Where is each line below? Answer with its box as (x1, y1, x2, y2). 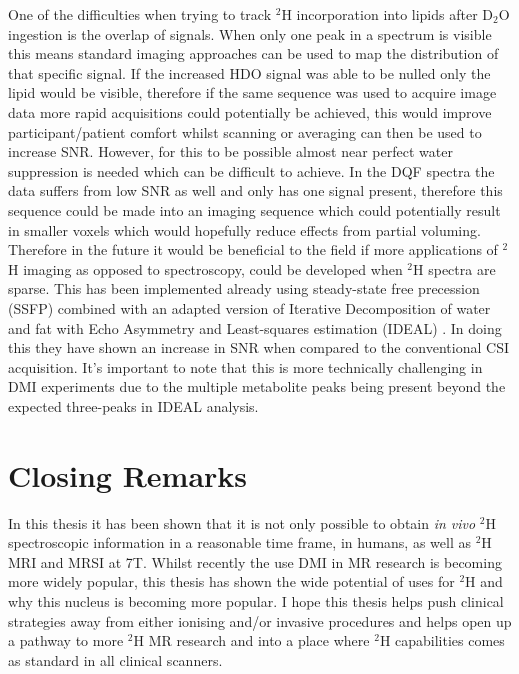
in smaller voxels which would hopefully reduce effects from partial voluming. (8, 219, 481, 240)
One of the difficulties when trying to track (8, 4, 272, 24)
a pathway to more (8, 630, 124, 651)
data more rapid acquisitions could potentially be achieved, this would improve (8, 101, 492, 122)
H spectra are (413, 258, 496, 279)
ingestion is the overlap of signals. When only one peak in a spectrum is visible (8, 23, 492, 44)
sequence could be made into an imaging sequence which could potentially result (8, 199, 501, 220)
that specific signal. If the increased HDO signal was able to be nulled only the (8, 62, 491, 83)
